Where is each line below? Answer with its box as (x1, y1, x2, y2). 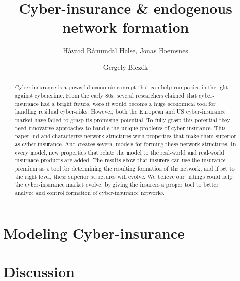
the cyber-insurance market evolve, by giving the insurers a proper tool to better (15, 180, 219, 189)
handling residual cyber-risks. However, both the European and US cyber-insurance (15, 107, 226, 116)
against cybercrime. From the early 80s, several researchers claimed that (15, 91, 197, 99)
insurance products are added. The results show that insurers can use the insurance (15, 156, 225, 164)
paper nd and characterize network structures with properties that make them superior (15, 132, 236, 140)
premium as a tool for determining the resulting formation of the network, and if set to (15, 164, 235, 172)
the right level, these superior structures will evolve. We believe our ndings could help (15, 172, 233, 180)
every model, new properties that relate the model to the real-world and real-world (15, 148, 224, 156)
